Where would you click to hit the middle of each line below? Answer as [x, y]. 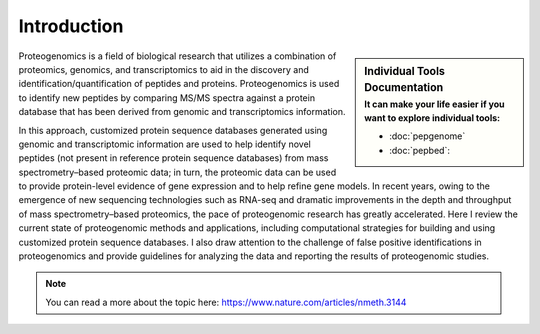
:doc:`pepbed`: [419, 150]
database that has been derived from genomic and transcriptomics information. [182, 112]
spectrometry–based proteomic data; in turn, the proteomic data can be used [177, 172]
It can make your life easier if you [434, 104]
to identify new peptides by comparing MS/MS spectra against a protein [166, 97]
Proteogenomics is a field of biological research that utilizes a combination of [177, 56]
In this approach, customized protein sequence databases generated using [173, 130]
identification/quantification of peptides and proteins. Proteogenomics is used [179, 84]
